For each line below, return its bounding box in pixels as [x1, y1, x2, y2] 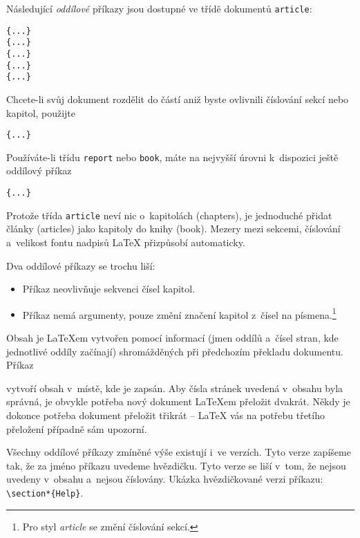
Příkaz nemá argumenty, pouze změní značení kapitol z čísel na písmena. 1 [22, 305, 337, 322]
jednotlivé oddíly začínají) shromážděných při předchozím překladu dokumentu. [6, 344, 343, 358]
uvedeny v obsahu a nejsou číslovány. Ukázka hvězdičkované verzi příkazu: [6, 472, 323, 486]
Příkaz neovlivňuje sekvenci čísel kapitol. [22, 281, 196, 296]
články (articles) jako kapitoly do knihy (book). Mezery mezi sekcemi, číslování [6, 221, 341, 236]
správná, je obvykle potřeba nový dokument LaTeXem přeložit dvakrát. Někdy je [6, 394, 350, 409]
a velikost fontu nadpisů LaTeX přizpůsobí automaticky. [6, 234, 245, 249]
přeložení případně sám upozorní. [6, 421, 147, 436]
